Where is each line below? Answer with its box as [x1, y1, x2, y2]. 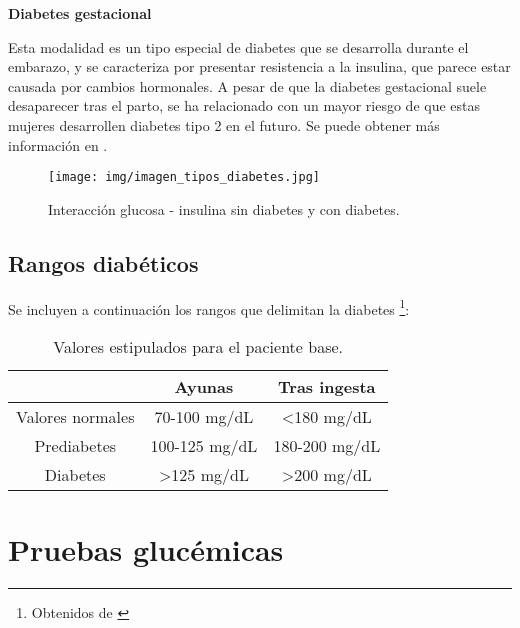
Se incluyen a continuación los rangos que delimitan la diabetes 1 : [8, 295, 410, 319]
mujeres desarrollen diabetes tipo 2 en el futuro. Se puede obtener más [8, 114, 440, 135]
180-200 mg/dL [273, 433, 381, 457]
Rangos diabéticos [8, 247, 199, 278]
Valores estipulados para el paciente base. [53, 334, 344, 358]
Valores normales [16, 404, 135, 428]
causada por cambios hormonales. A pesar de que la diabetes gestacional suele [8, 75, 487, 96]
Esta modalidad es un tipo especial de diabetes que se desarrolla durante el [8, 36, 469, 57]
